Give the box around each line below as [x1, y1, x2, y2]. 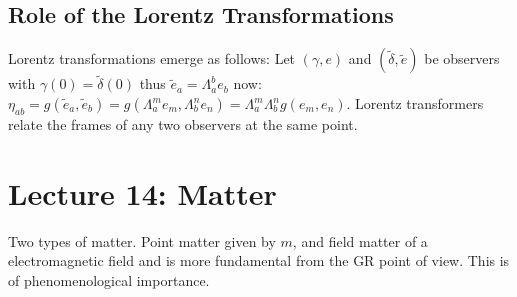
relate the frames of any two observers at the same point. [8, 113, 358, 134]
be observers [424, 48, 500, 69]
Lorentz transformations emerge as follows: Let [8, 48, 296, 69]
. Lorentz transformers [346, 93, 484, 114]
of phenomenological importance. [8, 269, 210, 290]
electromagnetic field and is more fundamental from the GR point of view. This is [8, 250, 510, 271]
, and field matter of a [292, 230, 428, 251]
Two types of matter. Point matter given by [8, 230, 276, 251]
